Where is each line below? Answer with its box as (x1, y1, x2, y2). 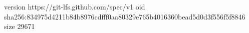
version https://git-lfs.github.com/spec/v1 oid (4, 1, 145, 11)
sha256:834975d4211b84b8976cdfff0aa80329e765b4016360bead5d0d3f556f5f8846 (4, 11, 245, 21)
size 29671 (4, 21, 35, 31)
